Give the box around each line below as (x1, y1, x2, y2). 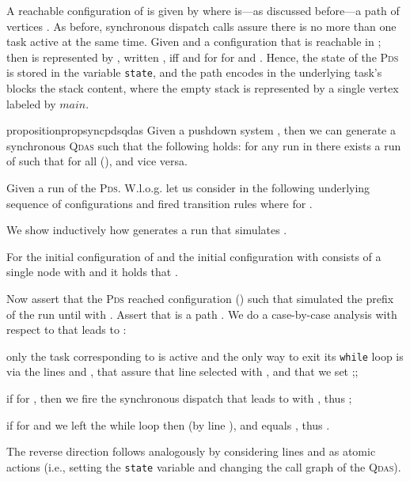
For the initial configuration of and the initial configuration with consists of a (6, 248, 382, 264)
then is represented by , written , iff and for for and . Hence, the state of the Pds (6, 48, 399, 65)
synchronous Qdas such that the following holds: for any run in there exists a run (6, 137, 401, 153)
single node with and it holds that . (6, 263, 178, 280)
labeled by (6, 95, 56, 112)
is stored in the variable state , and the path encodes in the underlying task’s (6, 64, 382, 81)
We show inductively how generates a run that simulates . (6, 222, 287, 238)
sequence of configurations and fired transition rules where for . (6, 195, 313, 211)
